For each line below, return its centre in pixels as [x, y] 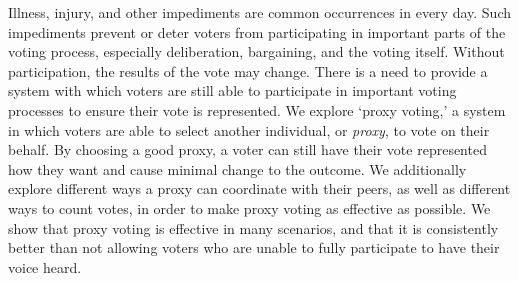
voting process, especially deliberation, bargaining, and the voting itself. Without [256, 51]
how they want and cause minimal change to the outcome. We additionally [237, 168]
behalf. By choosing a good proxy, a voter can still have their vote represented [247, 149]
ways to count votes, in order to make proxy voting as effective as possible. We [249, 207]
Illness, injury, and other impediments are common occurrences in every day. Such [259, 12]
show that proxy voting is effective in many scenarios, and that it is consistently [253, 227]
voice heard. [45, 266]
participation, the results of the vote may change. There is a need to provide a [248, 70]
